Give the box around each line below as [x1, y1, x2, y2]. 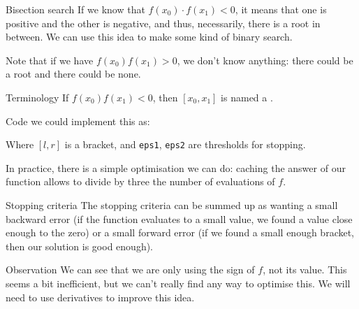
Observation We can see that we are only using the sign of [6, 262, 255, 277]
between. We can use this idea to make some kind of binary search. [6, 29, 293, 44]
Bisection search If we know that [6, 2, 145, 16]
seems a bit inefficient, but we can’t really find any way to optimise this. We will [6, 275, 351, 290]
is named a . [221, 89, 273, 104]
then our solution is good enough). [6, 238, 154, 253]
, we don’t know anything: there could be [177, 52, 353, 67]
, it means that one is [235, 2, 327, 16]
